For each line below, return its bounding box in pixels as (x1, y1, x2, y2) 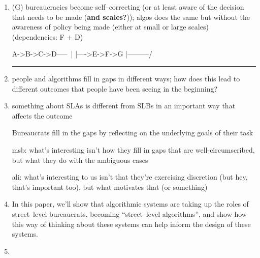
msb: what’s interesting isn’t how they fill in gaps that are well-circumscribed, (12, 144, 255, 155)
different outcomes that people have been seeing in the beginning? (12, 83, 218, 94)
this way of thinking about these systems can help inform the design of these (12, 218, 251, 229)
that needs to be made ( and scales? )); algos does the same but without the (12, 11, 250, 22)
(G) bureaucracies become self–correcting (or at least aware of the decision (12, 2, 244, 12)
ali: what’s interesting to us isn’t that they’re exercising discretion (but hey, (12, 171, 248, 182)
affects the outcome (12, 110, 73, 121)
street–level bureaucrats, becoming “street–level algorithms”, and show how (12, 208, 247, 219)
